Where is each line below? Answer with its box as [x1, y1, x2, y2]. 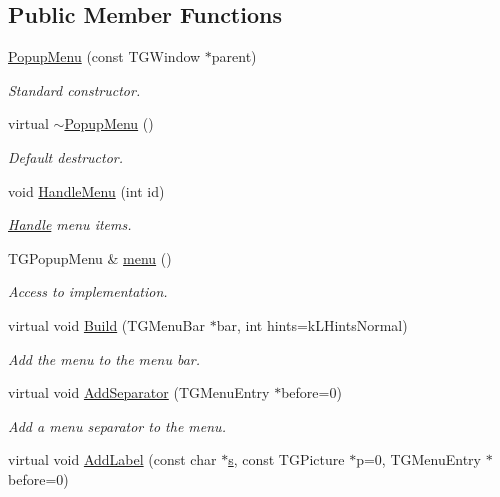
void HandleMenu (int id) [8, 180, 165, 201]
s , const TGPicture [228, 449, 345, 470]
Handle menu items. [8, 214, 132, 235]
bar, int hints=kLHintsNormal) [216, 314, 408, 335]
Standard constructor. [8, 79, 141, 100]
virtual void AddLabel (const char [8, 449, 217, 470]
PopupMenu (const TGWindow [8, 46, 201, 67]
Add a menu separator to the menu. [8, 415, 226, 436]
